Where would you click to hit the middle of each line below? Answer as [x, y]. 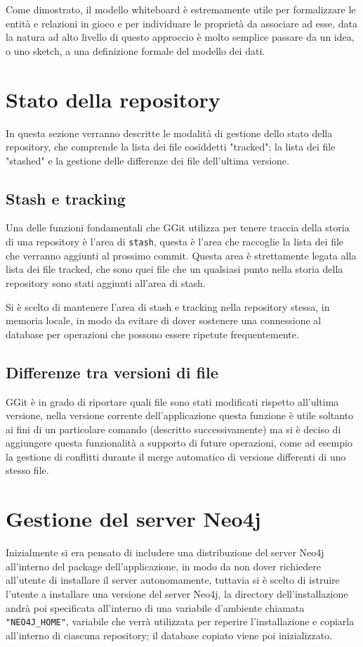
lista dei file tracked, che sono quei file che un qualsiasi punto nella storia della [174, 269]
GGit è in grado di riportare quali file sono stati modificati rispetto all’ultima [172, 401]
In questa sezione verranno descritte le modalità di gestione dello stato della [169, 133]
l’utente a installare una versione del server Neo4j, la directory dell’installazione [177, 593]
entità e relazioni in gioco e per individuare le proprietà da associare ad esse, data [182, 23]
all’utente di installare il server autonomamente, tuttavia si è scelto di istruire [173, 580]
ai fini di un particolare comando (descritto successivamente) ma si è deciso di [173, 429]
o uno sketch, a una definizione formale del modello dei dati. [136, 50]
